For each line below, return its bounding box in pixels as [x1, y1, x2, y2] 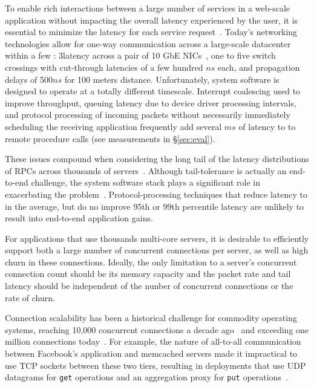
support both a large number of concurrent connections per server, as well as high [5, 244, 309, 256]
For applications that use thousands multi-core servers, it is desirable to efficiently [5, 232, 309, 244]
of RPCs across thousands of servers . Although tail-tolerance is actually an [5, 164, 287, 177]
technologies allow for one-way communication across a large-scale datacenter [5, 37, 291, 50]
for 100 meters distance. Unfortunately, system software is [64, 73, 280, 85]
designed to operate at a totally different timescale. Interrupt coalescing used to [5, 85, 301, 97]
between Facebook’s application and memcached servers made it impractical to [5, 347, 298, 360]
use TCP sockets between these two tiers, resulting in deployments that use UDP [5, 359, 306, 371]
